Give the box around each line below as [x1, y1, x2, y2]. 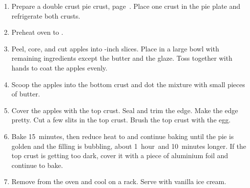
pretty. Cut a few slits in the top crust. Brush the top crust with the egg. [11, 115, 231, 125]
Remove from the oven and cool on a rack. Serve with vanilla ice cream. [11, 176, 227, 187]
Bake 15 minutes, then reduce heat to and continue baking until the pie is [11, 131, 234, 141]
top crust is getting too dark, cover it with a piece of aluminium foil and [11, 150, 229, 161]
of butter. [11, 89, 40, 99]
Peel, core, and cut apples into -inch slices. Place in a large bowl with [11, 43, 219, 53]
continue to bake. [11, 160, 63, 170]
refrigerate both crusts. [11, 10, 81, 21]
